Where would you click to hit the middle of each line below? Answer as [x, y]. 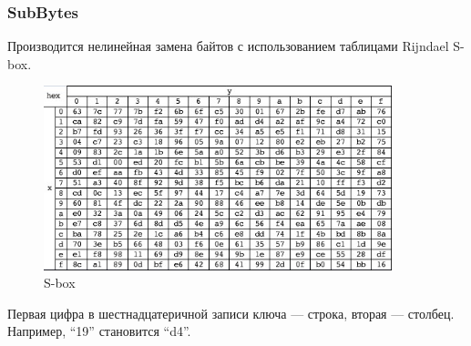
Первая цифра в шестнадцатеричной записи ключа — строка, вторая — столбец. [231, 313]
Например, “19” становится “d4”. [99, 331]
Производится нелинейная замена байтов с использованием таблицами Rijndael [228, 46]
